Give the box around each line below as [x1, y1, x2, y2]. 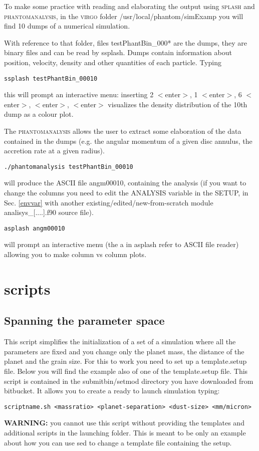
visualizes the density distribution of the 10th [108, 99, 247, 109]
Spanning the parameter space [4, 313, 165, 328]
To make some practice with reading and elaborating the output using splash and [4, 1, 255, 11]
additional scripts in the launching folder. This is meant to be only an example [4, 427, 246, 438]
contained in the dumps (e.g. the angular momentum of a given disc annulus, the [4, 135, 252, 146]
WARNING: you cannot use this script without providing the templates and [4, 417, 244, 428]
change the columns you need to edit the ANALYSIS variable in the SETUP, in [4, 187, 248, 198]
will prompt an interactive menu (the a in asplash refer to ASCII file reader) [4, 239, 239, 250]
